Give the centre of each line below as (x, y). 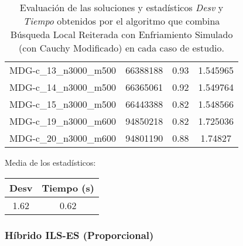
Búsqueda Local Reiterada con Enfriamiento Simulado (121, 34)
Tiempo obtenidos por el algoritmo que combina (121, 21)
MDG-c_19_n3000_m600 (63, 121)
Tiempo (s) (68, 187)
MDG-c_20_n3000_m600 (63, 138)
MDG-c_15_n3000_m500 (63, 104)
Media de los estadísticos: (50, 162)
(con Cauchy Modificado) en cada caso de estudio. (121, 48)
